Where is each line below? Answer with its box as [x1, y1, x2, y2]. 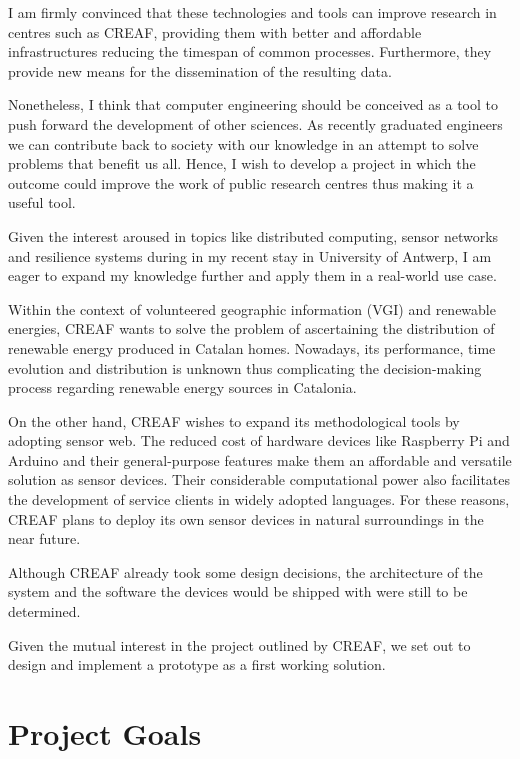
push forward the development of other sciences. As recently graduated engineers [8, 113, 503, 134]
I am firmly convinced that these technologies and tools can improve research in [8, 2, 497, 22]
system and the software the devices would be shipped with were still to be [8, 581, 468, 602]
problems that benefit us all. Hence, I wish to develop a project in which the [8, 153, 476, 174]
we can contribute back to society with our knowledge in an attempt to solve [8, 133, 479, 154]
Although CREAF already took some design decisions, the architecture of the [8, 561, 483, 582]
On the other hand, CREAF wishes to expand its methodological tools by [8, 410, 460, 431]
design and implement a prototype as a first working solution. [8, 654, 386, 675]
